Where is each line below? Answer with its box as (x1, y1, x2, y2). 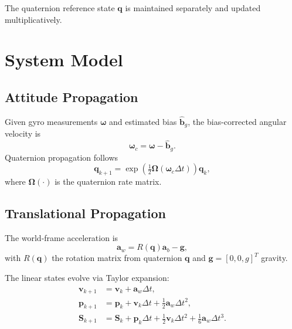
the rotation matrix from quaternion (52, 252, 182, 264)
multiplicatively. (5, 13, 62, 25)
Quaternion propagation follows (5, 151, 118, 163)
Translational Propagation (5, 204, 167, 222)
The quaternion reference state (5, 2, 115, 13)
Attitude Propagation (5, 87, 138, 106)
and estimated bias (108, 115, 177, 127)
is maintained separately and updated (125, 2, 261, 13)
